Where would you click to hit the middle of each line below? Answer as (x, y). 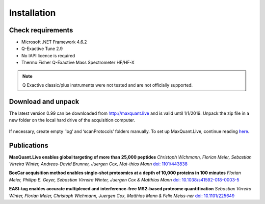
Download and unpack (44, 101)
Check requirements (41, 30)
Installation (32, 13)
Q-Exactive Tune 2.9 (42, 49)
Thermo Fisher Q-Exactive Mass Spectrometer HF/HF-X (78, 63)
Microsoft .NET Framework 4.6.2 (54, 42)
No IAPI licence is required (48, 55)
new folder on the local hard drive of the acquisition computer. (72, 120)
